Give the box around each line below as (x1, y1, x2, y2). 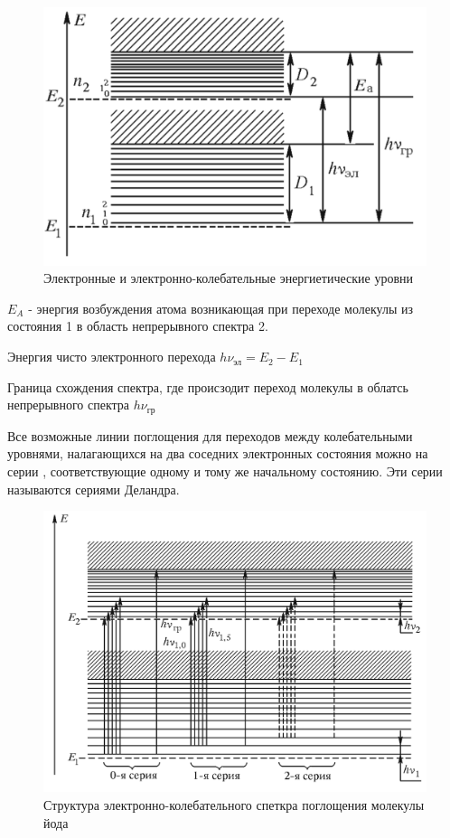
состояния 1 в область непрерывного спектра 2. (7, 316, 268, 335)
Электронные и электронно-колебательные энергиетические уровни (43, 268, 414, 287)
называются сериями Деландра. (7, 479, 180, 498)
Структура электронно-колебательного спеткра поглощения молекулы (43, 795, 425, 814)
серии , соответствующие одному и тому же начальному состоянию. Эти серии (7, 461, 443, 480)
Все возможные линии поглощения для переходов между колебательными (7, 426, 413, 445)
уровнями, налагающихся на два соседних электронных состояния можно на (7, 444, 428, 463)
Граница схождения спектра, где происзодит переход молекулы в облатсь (7, 377, 408, 396)
